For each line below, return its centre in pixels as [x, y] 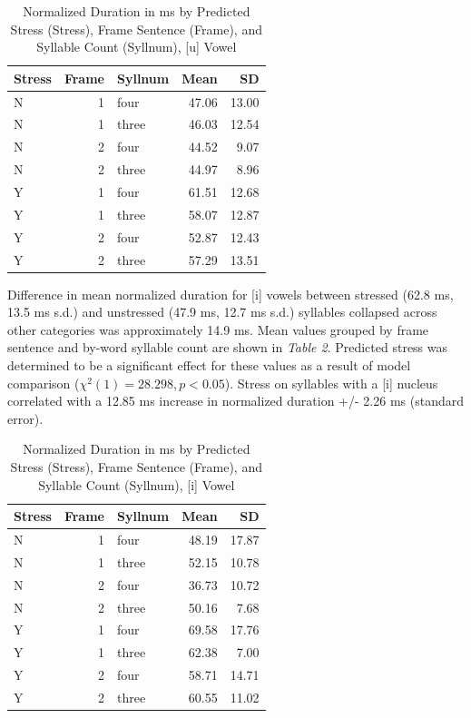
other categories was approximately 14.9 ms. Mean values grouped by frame [218, 329]
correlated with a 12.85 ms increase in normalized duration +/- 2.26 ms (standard [235, 401]
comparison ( [44, 383]
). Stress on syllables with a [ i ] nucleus [331, 383]
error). [25, 418]
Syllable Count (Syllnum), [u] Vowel [137, 47]
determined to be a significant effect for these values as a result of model [209, 365]
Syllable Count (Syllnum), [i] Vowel [137, 484]
